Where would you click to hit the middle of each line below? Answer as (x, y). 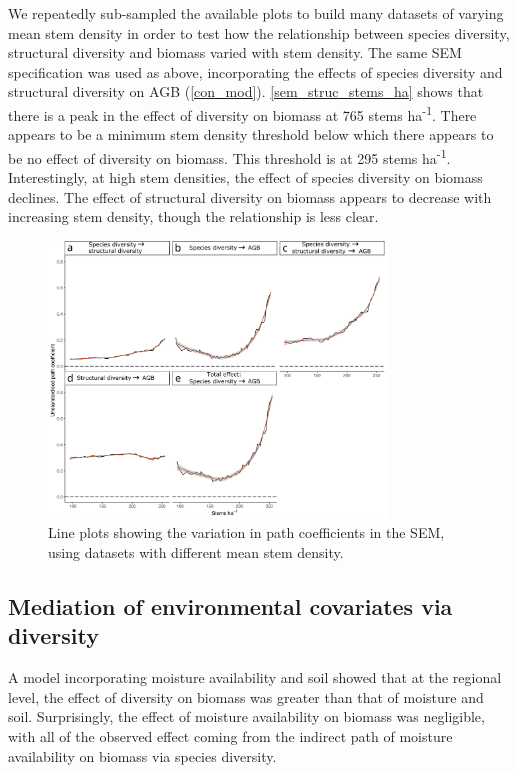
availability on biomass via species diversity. (142, 755)
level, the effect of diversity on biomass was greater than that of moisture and (246, 696)
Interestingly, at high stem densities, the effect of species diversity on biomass (245, 177)
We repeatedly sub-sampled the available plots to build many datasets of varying (256, 13)
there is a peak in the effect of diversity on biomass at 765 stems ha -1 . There (242, 113)
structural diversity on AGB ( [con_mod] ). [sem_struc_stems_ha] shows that (246, 91)
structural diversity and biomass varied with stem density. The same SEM (235, 52)
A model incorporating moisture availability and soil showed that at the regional (255, 677)
